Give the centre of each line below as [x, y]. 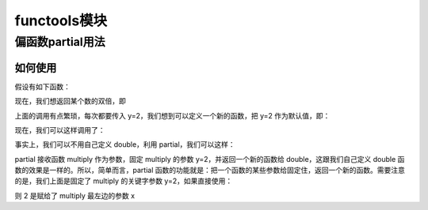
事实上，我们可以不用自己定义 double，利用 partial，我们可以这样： [125, 144]
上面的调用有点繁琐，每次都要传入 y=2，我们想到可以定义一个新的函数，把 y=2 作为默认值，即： [172, 115]
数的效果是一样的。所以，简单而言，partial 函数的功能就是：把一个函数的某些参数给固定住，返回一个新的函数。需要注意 [210, 171]
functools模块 [61, 21]
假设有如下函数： [42, 86]
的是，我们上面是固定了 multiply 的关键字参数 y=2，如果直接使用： [124, 181]
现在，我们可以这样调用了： [60, 129]
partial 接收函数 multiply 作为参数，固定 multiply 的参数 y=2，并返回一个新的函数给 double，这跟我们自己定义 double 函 [210, 159]
